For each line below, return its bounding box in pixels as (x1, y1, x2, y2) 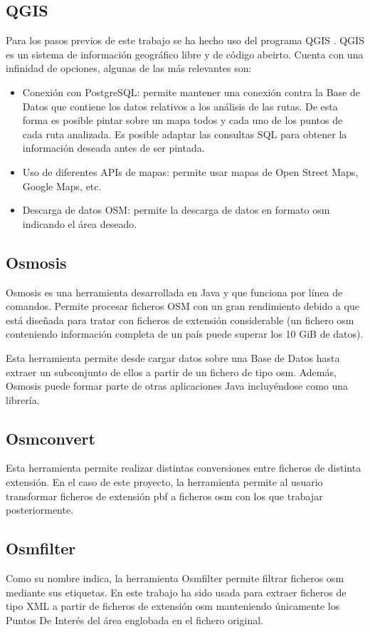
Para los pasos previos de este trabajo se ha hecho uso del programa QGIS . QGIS (6, 33, 364, 48)
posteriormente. (6, 502, 74, 517)
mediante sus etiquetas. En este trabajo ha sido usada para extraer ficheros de (6, 584, 347, 599)
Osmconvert (6, 427, 95, 449)
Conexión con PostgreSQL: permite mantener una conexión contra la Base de (22, 84, 360, 99)
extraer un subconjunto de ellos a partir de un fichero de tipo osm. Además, (6, 364, 337, 379)
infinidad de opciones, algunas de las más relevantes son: (6, 61, 252, 76)
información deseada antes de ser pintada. (22, 140, 205, 155)
